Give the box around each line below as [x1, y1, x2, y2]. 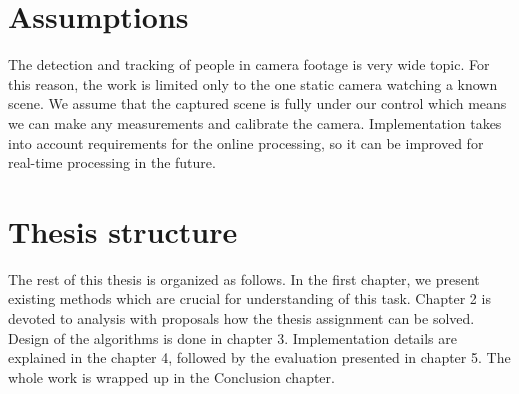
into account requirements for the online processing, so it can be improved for [8, 132, 484, 153]
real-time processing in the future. [8, 152, 216, 173]
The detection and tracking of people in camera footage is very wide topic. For [8, 54, 490, 75]
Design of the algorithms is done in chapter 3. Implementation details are [8, 327, 457, 348]
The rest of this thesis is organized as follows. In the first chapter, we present [8, 268, 480, 289]
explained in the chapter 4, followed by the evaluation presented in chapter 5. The [8, 347, 511, 368]
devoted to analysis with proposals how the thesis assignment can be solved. [8, 308, 475, 328]
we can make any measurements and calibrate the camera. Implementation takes [8, 112, 502, 133]
